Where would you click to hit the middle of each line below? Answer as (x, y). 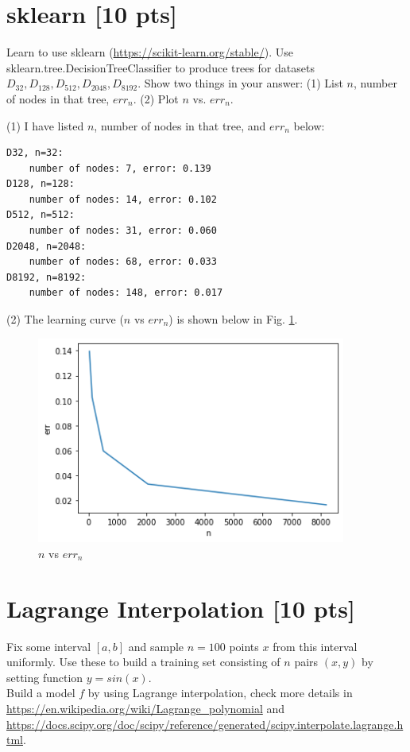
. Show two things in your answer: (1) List (240, 83)
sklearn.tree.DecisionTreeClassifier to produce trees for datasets (161, 67)
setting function (45, 677)
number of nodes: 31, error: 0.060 (123, 231)
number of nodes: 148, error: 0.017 (126, 293)
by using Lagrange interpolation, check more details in (220, 693)
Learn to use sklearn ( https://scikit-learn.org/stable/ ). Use (150, 52)
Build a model (41, 693)
